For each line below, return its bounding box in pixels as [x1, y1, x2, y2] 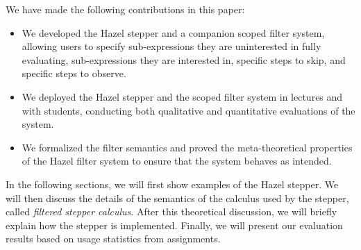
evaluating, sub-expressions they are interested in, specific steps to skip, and [22, 52, 346, 67]
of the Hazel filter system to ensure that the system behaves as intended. [22, 153, 332, 168]
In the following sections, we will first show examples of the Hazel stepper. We [6, 176, 339, 191]
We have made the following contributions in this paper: [6, 2, 245, 16]
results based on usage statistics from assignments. [6, 231, 221, 246]
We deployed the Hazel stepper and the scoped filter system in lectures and [22, 89, 343, 103]
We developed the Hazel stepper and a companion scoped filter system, [22, 25, 325, 40]
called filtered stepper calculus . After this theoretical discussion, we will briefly [6, 204, 337, 219]
